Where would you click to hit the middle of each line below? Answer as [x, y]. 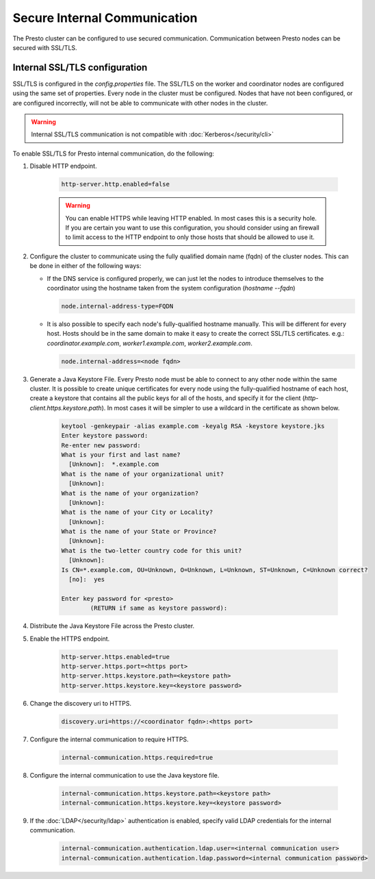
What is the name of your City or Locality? [137, 512]
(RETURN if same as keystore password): [159, 608]
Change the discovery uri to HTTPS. [81, 703]
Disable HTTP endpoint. [63, 166]
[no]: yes [87, 580]
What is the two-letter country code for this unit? [152, 550]
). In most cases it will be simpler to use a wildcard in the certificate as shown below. [221, 408]
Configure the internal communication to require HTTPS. [109, 739]
